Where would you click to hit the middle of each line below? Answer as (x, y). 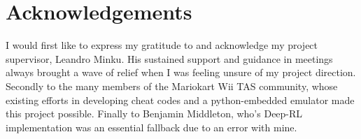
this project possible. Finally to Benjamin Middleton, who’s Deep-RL (154, 114)
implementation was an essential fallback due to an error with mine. (151, 127)
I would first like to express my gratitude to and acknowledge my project (162, 45)
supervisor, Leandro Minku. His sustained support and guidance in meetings (169, 58)
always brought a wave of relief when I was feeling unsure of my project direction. (181, 72)
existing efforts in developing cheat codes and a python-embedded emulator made (180, 100)
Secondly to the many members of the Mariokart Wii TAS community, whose (172, 86)
